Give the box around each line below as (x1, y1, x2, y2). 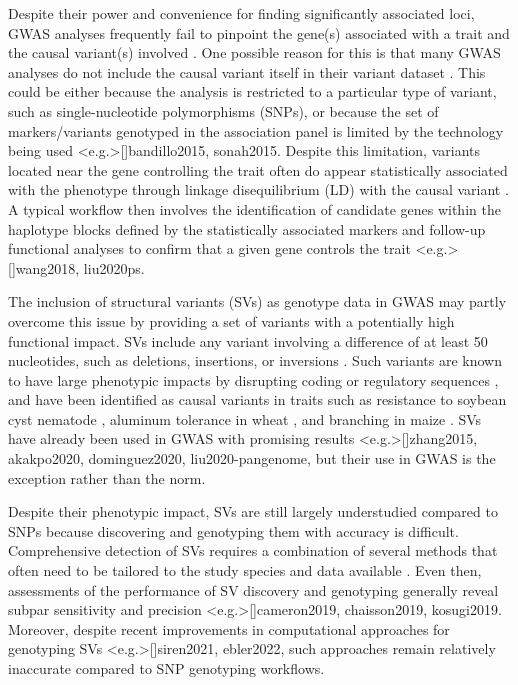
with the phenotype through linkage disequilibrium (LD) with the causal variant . (8, 179, 509, 200)
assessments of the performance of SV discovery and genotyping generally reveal (8, 579, 499, 600)
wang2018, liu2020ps (15, 257, 141, 278)
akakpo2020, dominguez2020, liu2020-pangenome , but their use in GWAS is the (8, 448, 496, 469)
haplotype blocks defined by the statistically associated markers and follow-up (8, 218, 486, 239)
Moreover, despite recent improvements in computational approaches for (8, 618, 450, 639)
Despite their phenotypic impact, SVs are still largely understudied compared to (8, 501, 498, 522)
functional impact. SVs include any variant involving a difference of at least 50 (8, 330, 488, 351)
